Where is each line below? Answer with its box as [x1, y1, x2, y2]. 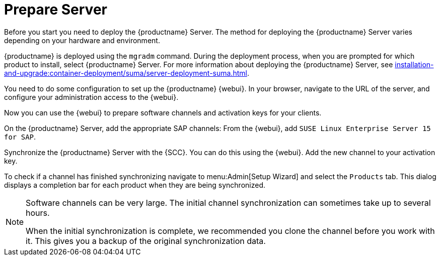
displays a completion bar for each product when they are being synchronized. [4, 180, 265, 189]
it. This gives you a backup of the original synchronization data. [26, 235, 266, 246]
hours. [26, 207, 50, 218]
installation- [395, 60, 434, 69]
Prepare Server [4, 1, 107, 18]
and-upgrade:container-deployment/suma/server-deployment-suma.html [4, 68, 247, 77]
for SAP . [4, 132, 36, 141]
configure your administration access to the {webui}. [4, 92, 179, 101]
